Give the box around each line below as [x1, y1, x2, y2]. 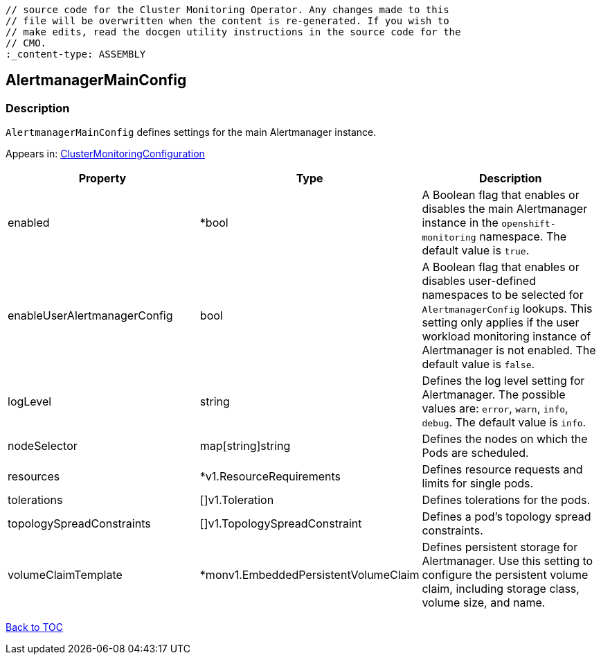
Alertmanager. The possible [422, 388, 566, 402]
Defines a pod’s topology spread [422, 510, 591, 524]
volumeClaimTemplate [8, 568, 123, 582]
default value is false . [422, 357, 535, 372]
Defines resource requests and [422, 462, 583, 477]
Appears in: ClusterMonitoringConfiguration [6, 148, 205, 160]
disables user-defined [422, 274, 536, 288]
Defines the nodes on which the [422, 432, 588, 446]
